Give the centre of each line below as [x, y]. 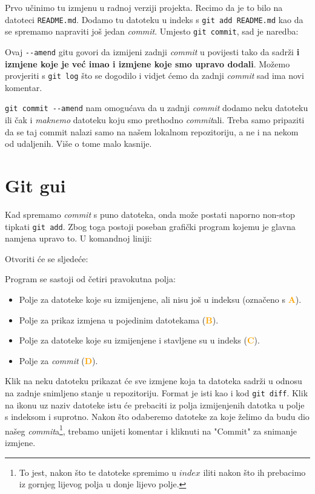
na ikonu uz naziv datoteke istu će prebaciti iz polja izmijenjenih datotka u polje [155, 404]
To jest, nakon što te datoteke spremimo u [98, 472]
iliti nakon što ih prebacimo [254, 472]
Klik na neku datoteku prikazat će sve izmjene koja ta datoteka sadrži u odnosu [154, 381]
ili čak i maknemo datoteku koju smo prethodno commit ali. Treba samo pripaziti [155, 120]
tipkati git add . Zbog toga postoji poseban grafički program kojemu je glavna [150, 226]
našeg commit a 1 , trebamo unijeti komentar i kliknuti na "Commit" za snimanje [151, 430]
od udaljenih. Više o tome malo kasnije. [78, 144]
